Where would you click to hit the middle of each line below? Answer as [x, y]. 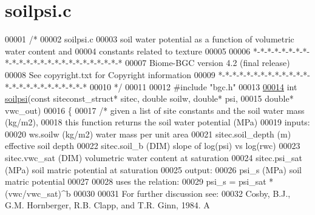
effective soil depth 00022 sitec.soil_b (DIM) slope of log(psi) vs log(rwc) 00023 [153, 146]
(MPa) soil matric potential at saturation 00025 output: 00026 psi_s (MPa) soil [153, 169]
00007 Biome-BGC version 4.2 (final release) [208, 63]
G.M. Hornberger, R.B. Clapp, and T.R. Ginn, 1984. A [107, 205]
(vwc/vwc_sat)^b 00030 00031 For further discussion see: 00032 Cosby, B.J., [148, 193]
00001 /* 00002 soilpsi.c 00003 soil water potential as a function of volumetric [150, 39]
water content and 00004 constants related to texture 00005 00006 [128, 51]
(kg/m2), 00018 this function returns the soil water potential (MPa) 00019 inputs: [157, 122]
